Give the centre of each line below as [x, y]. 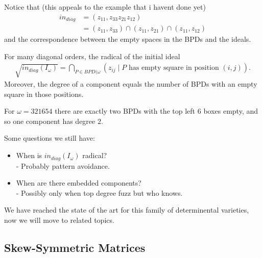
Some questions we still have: [50, 138]
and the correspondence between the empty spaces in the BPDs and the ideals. [128, 39]
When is [29, 155]
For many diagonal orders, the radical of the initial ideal [92, 56]
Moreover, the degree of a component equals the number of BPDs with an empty [131, 84]
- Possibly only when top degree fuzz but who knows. [99, 192]
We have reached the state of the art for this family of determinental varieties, [127, 210]
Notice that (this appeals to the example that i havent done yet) [105, 7]
